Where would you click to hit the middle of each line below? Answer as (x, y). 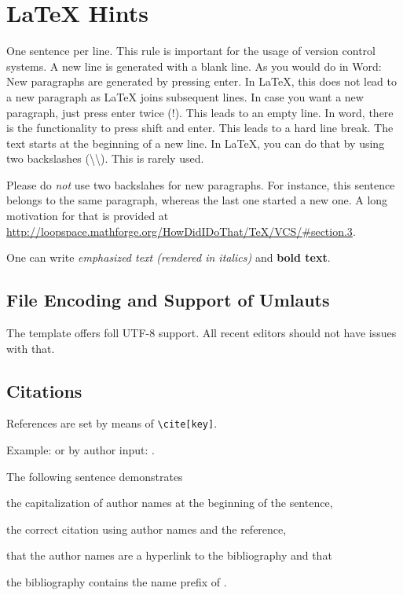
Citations (44, 390)
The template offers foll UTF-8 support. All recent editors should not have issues (201, 333)
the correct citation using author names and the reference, (147, 529)
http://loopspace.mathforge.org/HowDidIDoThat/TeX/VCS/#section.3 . (181, 231)
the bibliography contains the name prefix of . (117, 582)
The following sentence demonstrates (95, 476)
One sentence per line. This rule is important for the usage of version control (191, 51)
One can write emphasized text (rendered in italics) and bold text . (169, 257)
